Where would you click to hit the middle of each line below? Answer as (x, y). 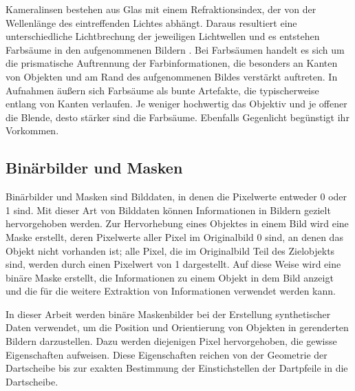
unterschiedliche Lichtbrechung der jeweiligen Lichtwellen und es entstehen (163, 36)
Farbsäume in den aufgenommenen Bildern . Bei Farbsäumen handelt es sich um (175, 49)
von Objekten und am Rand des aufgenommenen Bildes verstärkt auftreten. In (172, 76)
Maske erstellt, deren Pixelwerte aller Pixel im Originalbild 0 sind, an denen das (174, 236)
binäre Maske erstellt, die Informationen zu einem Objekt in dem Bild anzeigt (170, 277)
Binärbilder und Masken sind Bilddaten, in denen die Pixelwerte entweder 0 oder (176, 197)
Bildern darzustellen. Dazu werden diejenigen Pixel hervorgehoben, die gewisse (171, 341)
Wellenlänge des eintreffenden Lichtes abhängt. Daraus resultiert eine (151, 22)
